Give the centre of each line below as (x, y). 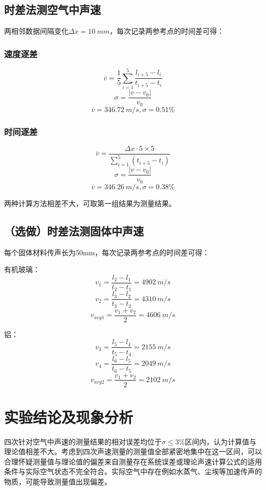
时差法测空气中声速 (52, 9)
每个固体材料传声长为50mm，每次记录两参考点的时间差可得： (107, 252)
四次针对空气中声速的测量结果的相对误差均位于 (83, 441)
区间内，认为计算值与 (221, 441)
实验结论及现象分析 (69, 417)
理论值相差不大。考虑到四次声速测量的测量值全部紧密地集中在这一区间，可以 (133, 451)
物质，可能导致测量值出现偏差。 (58, 482)
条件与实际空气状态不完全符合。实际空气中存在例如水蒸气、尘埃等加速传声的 (133, 471)
